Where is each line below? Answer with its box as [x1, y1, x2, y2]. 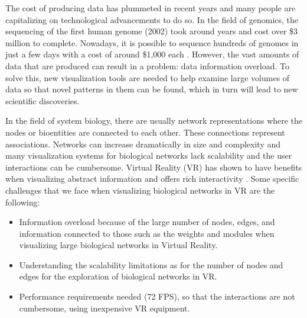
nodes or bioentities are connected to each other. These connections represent [5, 126, 285, 138]
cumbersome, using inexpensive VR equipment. [19, 301, 190, 314]
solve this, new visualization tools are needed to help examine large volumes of [5, 71, 290, 83]
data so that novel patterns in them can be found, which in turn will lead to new [5, 83, 298, 95]
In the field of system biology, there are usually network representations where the [5, 114, 303, 127]
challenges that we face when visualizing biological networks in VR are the [5, 184, 275, 196]
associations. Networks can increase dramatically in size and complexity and [5, 137, 281, 150]
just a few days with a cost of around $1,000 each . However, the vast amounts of [5, 48, 299, 60]
